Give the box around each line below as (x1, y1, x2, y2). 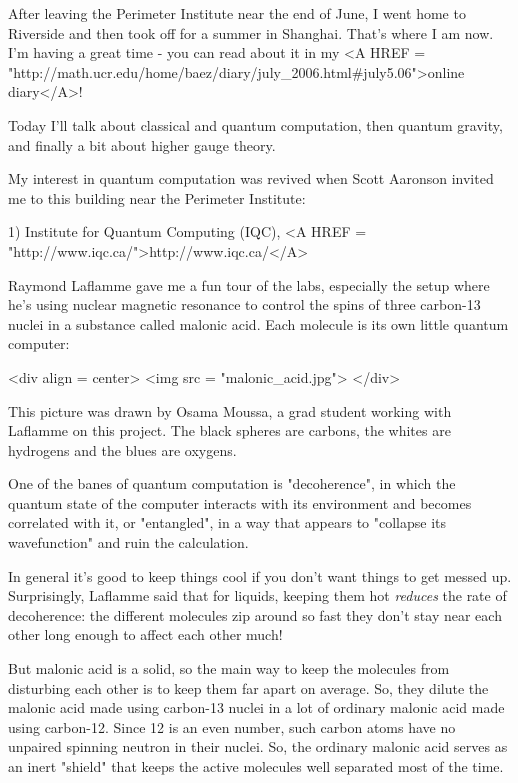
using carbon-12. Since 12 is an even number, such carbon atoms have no (8, 716, 456, 737)
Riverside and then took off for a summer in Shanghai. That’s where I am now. (8, 22, 494, 43)
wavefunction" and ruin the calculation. (8, 532, 249, 553)
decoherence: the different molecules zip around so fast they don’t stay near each (8, 604, 502, 625)
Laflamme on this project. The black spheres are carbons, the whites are (8, 420, 451, 441)
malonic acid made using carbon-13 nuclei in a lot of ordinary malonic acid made (8, 697, 505, 718)
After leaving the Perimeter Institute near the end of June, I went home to (8, 3, 466, 23)
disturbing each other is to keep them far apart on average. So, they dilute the (8, 677, 489, 698)
